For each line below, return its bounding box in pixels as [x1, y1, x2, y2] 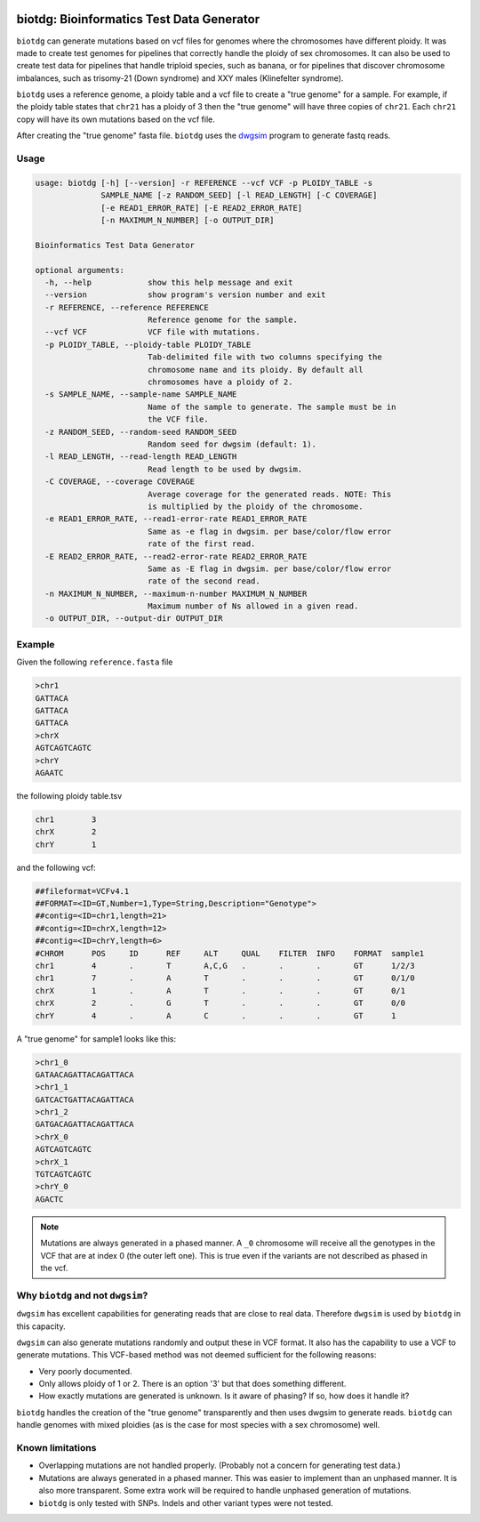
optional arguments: [35, 265, 124, 275]
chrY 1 [35, 839, 97, 850]
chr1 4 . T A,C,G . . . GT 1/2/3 [35, 961, 415, 970]
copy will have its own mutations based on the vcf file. [16, 114, 215, 125]
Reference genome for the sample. [147, 315, 298, 325]
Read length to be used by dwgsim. [147, 463, 303, 474]
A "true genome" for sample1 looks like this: [16, 1033, 177, 1044]
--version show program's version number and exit [44, 290, 326, 300]
